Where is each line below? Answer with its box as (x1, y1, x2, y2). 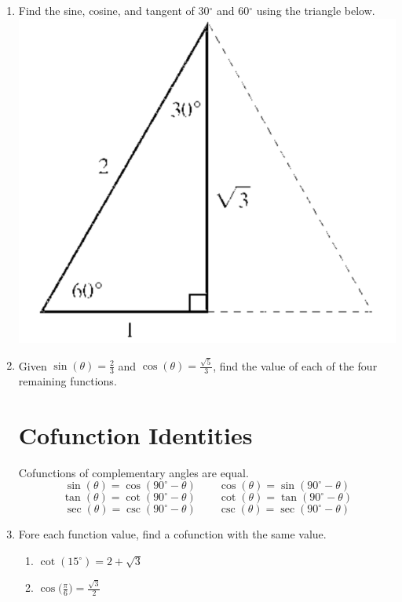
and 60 (216, 2, 250, 18)
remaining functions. (18, 373, 117, 389)
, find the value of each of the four (213, 357, 378, 374)
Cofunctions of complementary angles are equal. (18, 464, 249, 480)
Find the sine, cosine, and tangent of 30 (18, 2, 210, 18)
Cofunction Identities (18, 418, 253, 451)
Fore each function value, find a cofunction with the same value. (18, 526, 327, 542)
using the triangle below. (256, 2, 375, 18)
